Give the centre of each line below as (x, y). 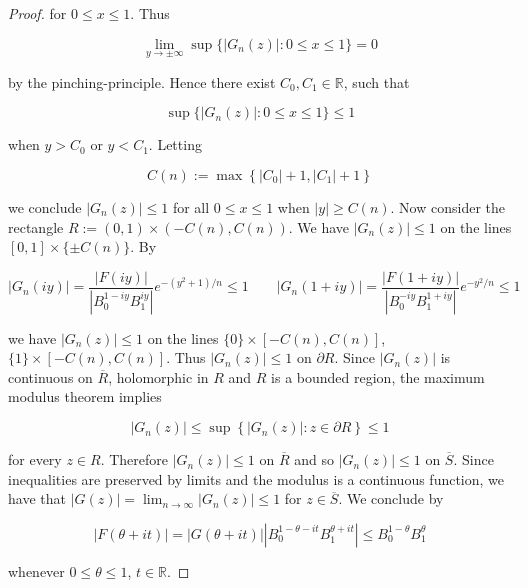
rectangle (36, 226)
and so (314, 459)
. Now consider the (447, 207)
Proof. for (37, 13)
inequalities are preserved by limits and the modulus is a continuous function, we (256, 478)
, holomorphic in (158, 376)
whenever (36, 570)
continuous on (50, 376)
